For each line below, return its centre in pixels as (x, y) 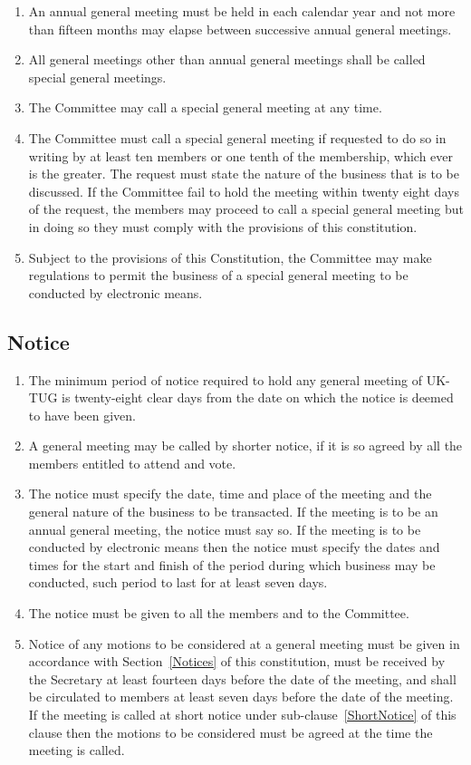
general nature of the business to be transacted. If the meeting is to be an (233, 512)
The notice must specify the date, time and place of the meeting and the (230, 494)
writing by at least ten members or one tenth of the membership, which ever (241, 155)
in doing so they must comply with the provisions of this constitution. (223, 226)
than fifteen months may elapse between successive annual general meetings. (240, 29)
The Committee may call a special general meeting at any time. (205, 107)
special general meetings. (97, 77)
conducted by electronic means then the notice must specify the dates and (234, 547)
